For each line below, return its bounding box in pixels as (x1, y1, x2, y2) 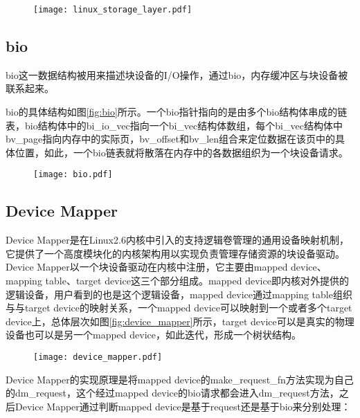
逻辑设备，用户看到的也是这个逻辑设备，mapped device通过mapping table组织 (6, 287, 352, 301)
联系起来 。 (6, 81, 54, 96)
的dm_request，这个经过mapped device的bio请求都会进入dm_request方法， (6, 385, 339, 400)
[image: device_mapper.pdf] (33, 352, 163, 363)
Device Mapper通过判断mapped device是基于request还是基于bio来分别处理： (15, 399, 351, 413)
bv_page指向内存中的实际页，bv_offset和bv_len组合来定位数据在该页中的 (6, 131, 336, 146)
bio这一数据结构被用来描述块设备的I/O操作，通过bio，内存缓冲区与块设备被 (6, 67, 348, 82)
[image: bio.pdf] (33, 170, 113, 180)
